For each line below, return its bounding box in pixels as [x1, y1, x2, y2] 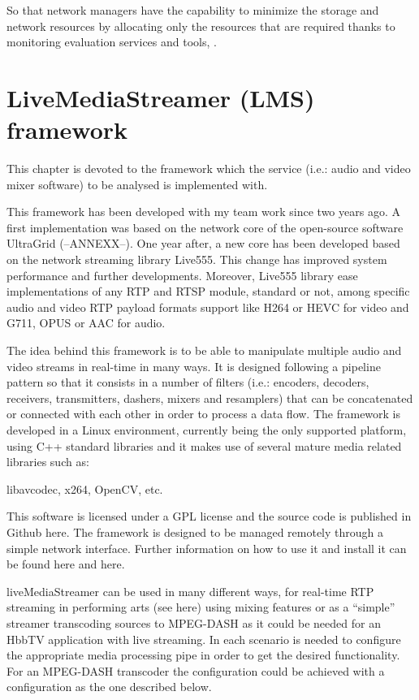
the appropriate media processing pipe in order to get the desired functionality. [6, 646, 400, 663]
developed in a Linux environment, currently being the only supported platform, [6, 421, 407, 438]
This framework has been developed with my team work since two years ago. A [6, 203, 400, 220]
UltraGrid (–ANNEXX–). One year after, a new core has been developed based [6, 235, 400, 252]
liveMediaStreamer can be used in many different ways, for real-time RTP [6, 582, 374, 599]
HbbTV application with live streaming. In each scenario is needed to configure [6, 630, 401, 647]
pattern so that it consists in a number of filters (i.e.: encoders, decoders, [6, 374, 369, 391]
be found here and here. [6, 555, 125, 573]
